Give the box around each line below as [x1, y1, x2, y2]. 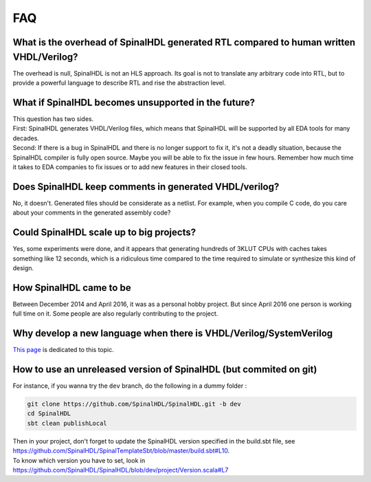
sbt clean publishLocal [27, 419, 108, 427]
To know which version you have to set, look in [12, 456, 146, 464]
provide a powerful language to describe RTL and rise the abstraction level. [12, 79, 226, 87]
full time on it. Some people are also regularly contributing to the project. [12, 309, 218, 318]
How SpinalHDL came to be [12, 282, 131, 294]
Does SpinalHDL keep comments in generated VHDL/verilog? [12, 181, 280, 193]
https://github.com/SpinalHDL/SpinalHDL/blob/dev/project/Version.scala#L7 [12, 465, 229, 474]
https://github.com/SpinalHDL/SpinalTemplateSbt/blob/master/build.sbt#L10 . [12, 447, 230, 455]
